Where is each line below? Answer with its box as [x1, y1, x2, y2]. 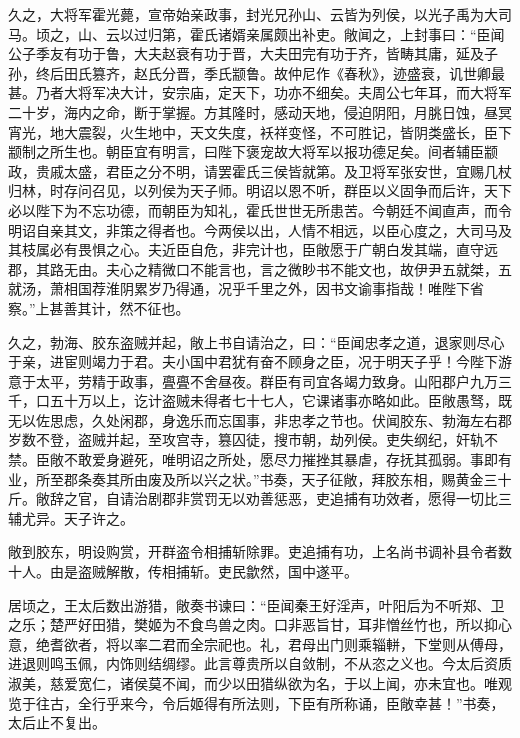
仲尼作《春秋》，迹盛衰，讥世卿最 [287, 62, 505, 83]
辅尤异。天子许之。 [8, 507, 134, 528]
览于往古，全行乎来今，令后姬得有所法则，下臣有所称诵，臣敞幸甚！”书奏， [8, 692, 505, 713]
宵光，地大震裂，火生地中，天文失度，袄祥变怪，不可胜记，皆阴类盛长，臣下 [8, 121, 512, 142]
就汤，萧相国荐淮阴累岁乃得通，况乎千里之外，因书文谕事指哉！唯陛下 [8, 278, 470, 299]
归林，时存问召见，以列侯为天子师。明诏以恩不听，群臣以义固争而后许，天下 [8, 180, 512, 201]
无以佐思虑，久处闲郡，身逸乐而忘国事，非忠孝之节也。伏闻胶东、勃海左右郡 [8, 409, 512, 430]
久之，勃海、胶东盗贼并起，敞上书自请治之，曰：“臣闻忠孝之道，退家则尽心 [8, 331, 505, 352]
